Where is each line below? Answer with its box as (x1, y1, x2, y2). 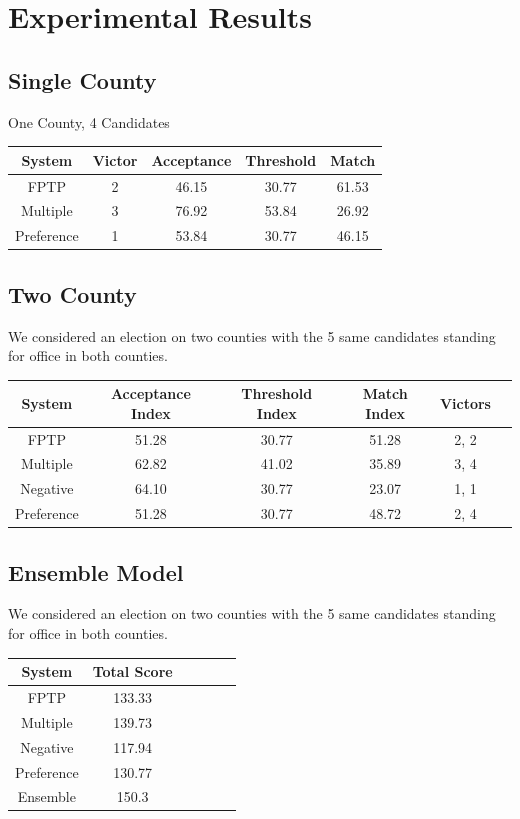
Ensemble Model (8, 556, 184, 587)
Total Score (92, 661, 173, 682)
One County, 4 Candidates (8, 111, 170, 132)
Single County (8, 64, 157, 95)
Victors (439, 392, 491, 413)
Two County (8, 278, 137, 309)
